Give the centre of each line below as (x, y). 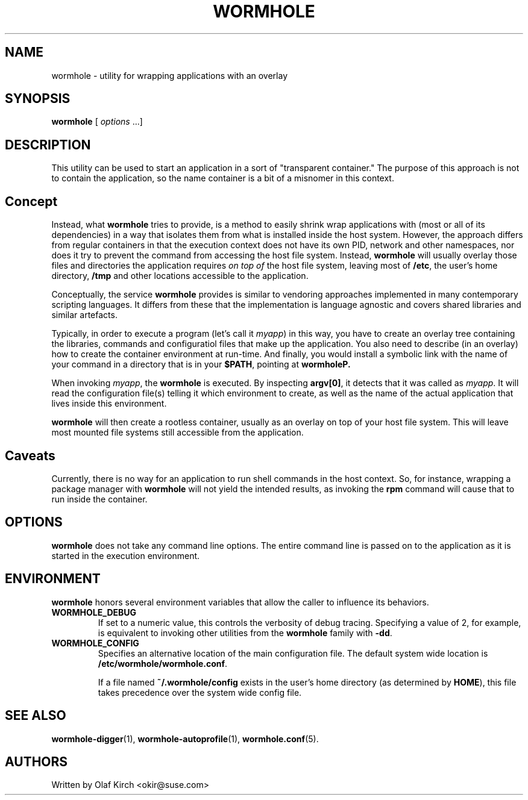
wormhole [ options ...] (97, 122)
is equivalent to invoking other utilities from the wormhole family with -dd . (245, 633)
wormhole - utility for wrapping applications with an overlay (170, 75)
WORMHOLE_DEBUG (94, 612)
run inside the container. (99, 499)
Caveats (30, 455)
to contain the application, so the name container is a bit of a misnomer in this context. (223, 178)
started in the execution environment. (126, 555)
